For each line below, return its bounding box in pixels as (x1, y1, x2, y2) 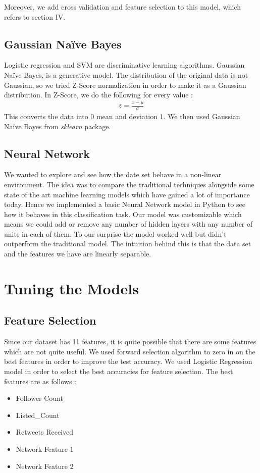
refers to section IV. (4, 11, 66, 22)
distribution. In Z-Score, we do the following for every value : (4, 89, 193, 100)
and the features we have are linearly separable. (4, 248, 151, 259)
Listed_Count (16, 409, 60, 420)
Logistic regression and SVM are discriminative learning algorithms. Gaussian (4, 60, 245, 70)
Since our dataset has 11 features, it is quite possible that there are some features (4, 336, 256, 347)
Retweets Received (16, 427, 73, 437)
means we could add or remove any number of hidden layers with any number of (4, 219, 253, 229)
